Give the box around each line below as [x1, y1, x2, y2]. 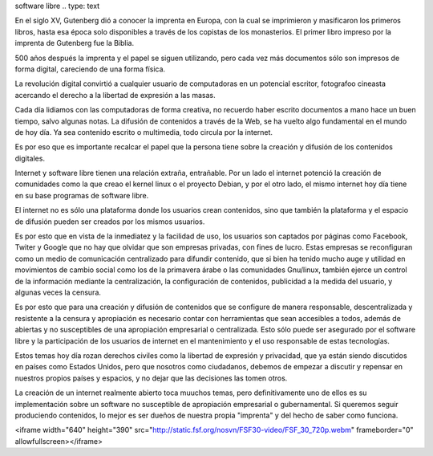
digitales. [14, 153, 46, 163]
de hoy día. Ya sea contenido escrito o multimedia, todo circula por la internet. [14, 127, 273, 136]
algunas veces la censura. [14, 287, 102, 297]
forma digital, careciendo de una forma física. [14, 64, 166, 74]
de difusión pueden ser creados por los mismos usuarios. [14, 217, 205, 226]
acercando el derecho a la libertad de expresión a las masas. [14, 90, 216, 100]
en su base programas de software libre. [14, 190, 149, 200]
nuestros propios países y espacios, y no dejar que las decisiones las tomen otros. [14, 373, 288, 383]
